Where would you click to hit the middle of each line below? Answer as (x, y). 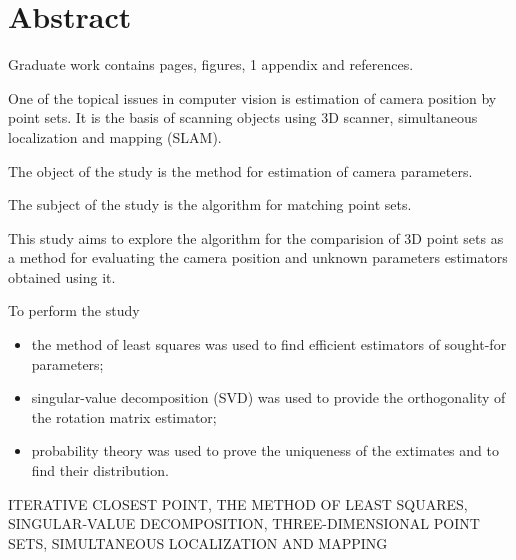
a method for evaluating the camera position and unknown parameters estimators (258, 257)
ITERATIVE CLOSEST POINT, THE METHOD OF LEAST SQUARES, (238, 503)
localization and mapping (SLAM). (115, 136)
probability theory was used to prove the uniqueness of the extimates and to (265, 450)
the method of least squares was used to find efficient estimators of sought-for (269, 344)
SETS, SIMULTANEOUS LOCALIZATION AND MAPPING (198, 542)
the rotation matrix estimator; (124, 416)
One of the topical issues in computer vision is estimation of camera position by (252, 97)
